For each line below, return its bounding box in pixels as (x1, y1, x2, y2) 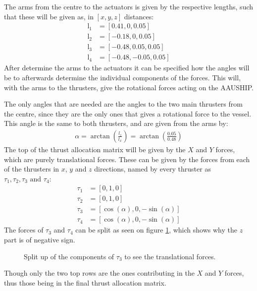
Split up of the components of (24, 251, 114, 261)
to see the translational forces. (124, 251, 216, 261)
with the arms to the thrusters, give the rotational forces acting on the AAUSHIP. (4, 82, 254, 92)
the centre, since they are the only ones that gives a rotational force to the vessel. (4, 108, 252, 118)
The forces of (4, 225, 44, 235)
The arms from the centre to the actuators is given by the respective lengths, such (4, 1, 254, 11)
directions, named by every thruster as (94, 164, 211, 174)
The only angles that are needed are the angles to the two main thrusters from (4, 99, 243, 109)
